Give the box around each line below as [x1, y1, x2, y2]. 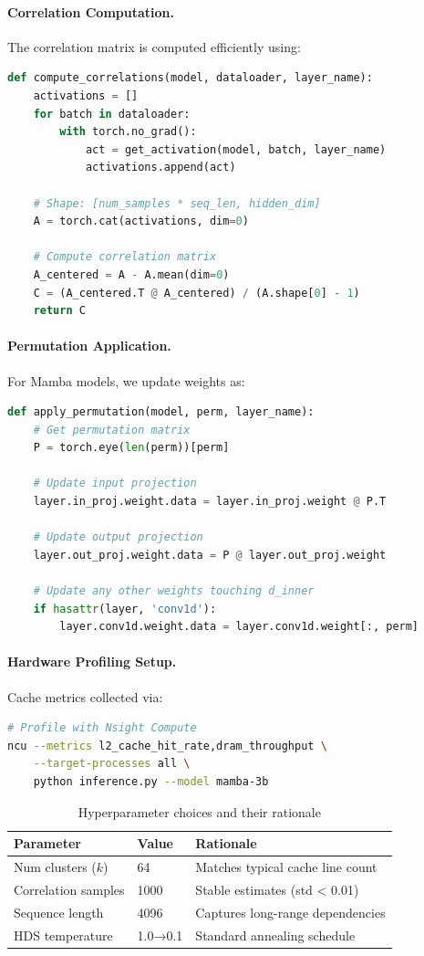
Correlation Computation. [7, 2, 174, 21]
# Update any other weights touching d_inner [33, 584, 315, 598]
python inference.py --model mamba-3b [33, 774, 269, 788]
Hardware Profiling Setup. [7, 652, 177, 671]
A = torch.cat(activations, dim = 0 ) [33, 215, 249, 228]
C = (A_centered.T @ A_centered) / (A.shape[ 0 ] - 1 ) [33, 286, 360, 299]
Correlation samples [14, 879, 125, 898]
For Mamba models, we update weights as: [7, 371, 245, 390]
